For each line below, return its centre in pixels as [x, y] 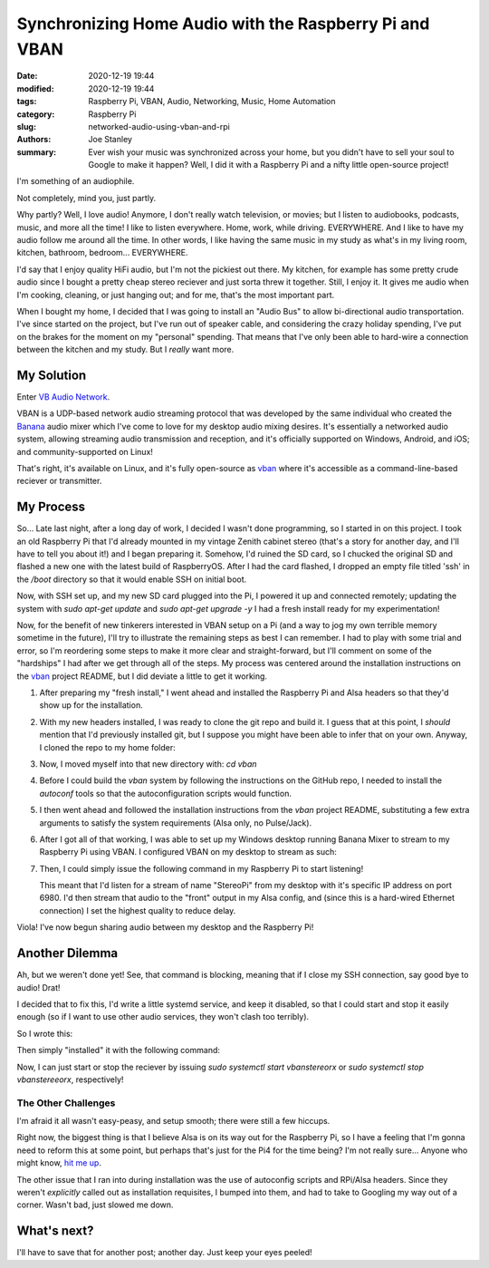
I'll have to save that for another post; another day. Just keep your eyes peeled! [164, 1253]
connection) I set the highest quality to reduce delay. [138, 910]
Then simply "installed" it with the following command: [119, 1050]
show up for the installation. [91, 705]
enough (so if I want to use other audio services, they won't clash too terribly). [163, 1017]
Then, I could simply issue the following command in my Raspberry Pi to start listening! [201, 868]
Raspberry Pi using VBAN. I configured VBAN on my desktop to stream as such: [188, 852]
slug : [26, 126]
